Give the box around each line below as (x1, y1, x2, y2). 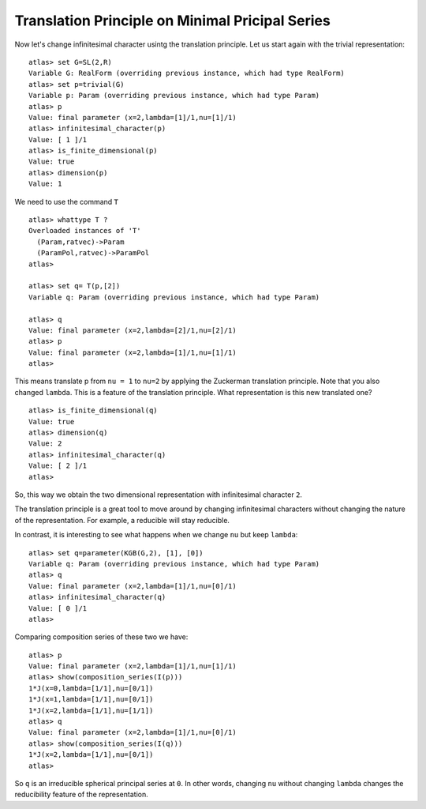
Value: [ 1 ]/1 (28, 135, 88, 144)
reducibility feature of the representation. (14, 790, 149, 800)
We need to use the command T (14, 197, 118, 206)
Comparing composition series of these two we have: (14, 632, 189, 642)
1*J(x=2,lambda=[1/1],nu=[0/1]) (28, 751, 154, 759)
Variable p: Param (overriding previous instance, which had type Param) (28, 91, 320, 100)
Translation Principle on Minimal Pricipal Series (14, 12, 331, 29)
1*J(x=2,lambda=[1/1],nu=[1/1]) (28, 706, 154, 715)
